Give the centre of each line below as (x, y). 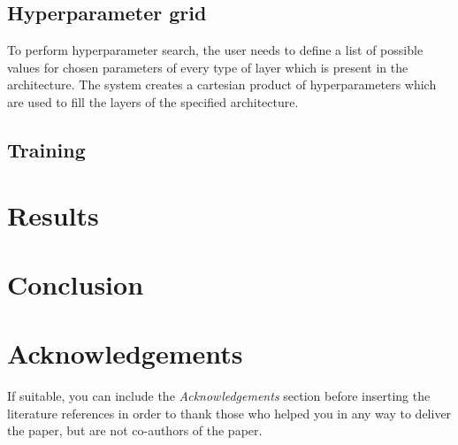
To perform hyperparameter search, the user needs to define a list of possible (215, 50)
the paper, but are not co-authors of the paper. (135, 430)
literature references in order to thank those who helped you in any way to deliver (229, 413)
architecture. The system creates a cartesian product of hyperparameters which (222, 84)
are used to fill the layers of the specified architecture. (153, 101)
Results (53, 215)
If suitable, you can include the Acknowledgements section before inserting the (219, 396)
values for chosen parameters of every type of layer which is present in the (208, 67)
